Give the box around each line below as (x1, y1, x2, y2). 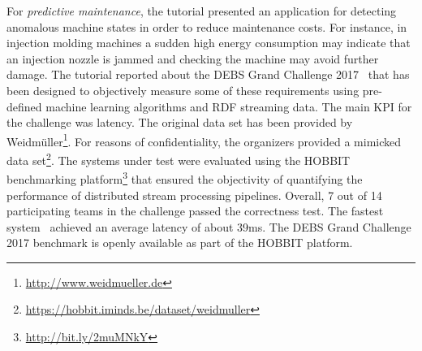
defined (6, 97, 42, 115)
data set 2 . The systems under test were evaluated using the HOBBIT (6, 149, 351, 168)
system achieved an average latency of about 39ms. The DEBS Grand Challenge (6, 218, 411, 235)
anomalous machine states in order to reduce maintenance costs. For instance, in (6, 18, 407, 35)
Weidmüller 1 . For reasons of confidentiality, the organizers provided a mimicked (6, 130, 402, 149)
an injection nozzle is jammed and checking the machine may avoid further (6, 50, 379, 67)
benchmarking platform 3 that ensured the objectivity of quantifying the (6, 168, 363, 187)
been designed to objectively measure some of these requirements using (6, 81, 360, 98)
